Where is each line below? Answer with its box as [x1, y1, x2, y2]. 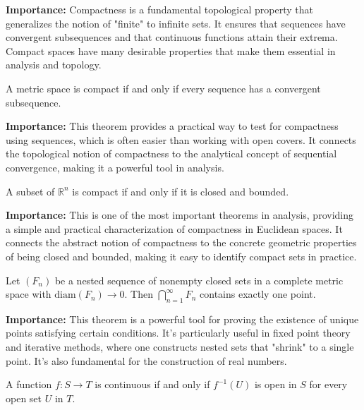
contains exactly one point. [200, 287, 316, 301]
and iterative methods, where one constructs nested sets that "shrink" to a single [6, 339, 354, 354]
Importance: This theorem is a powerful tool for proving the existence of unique [6, 311, 359, 326]
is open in [254, 377, 297, 392]
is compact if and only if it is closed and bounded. [72, 183, 289, 198]
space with [6, 287, 51, 301]
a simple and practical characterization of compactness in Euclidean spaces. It [6, 221, 343, 236]
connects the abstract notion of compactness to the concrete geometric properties [6, 235, 357, 250]
